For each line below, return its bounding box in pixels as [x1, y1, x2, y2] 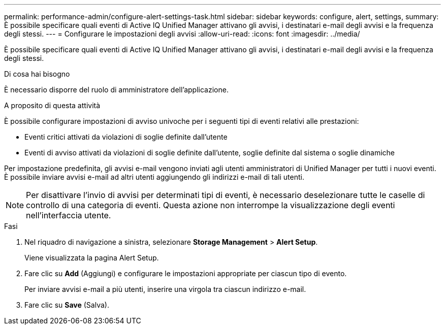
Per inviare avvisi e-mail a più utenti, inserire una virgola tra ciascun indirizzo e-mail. [24, 285, 306, 293]
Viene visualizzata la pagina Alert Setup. [24, 253, 159, 262]
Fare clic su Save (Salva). [24, 301, 109, 309]
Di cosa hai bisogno [4, 70, 70, 78]
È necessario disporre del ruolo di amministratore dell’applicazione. [4, 85, 229, 94]
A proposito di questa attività [4, 101, 101, 110]
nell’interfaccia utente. [26, 210, 111, 220]
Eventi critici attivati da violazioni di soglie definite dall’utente [24, 133, 228, 141]
